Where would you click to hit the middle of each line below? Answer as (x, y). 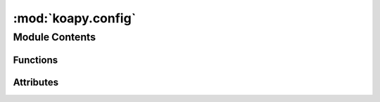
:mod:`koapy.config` (75, 18)
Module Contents (55, 37)
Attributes (36, 82)
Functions (36, 60)
